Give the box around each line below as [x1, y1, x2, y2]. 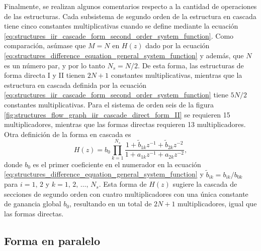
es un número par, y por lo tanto [4, 60, 105, 70]
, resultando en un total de [69, 198, 152, 209]
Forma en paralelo [4, 233, 101, 248]
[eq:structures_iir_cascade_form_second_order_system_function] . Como [4, 30, 234, 41]
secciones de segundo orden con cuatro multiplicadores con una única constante [4, 188, 248, 199]
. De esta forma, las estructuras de [138, 60, 244, 70]
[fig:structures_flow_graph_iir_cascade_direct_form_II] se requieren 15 [4, 109, 230, 119]
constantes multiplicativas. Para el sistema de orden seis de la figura [4, 99, 214, 109]
